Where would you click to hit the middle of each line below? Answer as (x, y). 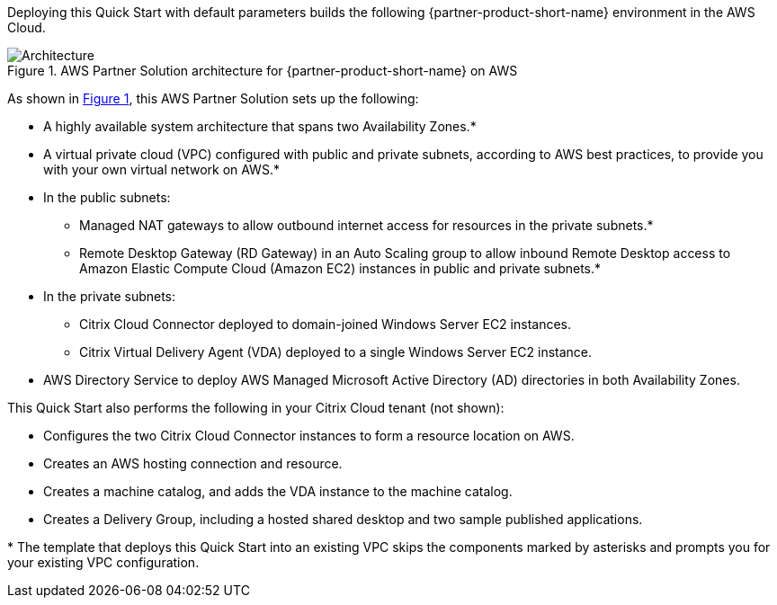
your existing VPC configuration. (103, 562)
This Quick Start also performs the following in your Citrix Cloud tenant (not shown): (256, 408)
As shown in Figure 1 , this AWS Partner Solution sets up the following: (213, 98)
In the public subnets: (107, 197)
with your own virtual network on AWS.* (161, 169)
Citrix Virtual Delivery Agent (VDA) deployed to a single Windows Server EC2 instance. (336, 352)
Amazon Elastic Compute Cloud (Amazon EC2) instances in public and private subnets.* (340, 268)
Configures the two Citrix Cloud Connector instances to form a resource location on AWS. (309, 436)
